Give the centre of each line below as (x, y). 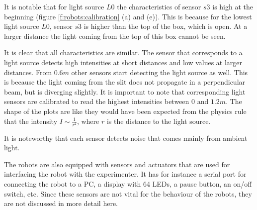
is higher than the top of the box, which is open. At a (166, 26)
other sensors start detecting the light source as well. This (160, 72)
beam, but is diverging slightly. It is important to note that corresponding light (125, 91)
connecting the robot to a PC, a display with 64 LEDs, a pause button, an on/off (128, 184)
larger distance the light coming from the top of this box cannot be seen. (115, 36)
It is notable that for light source (54, 6)
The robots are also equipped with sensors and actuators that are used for (117, 164)
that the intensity (31, 121)
